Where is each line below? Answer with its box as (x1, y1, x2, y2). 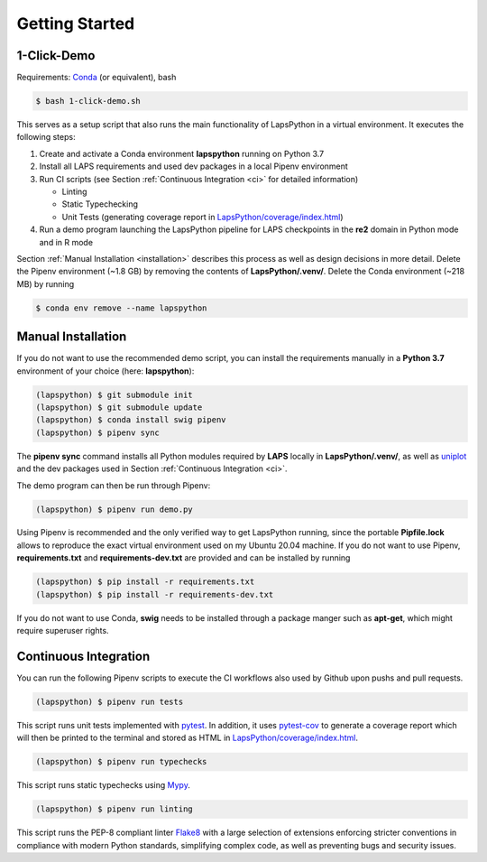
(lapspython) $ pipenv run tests (35, 696, 184, 707)
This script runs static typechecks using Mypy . (16, 780, 191, 791)
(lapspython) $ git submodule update (35, 402, 203, 412)
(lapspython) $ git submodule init (35, 389, 193, 400)
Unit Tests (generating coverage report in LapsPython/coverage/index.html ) (61, 211, 344, 222)
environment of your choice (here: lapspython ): (16, 366, 195, 376)
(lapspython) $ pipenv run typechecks (35, 756, 207, 767)
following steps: (16, 132, 76, 143)
